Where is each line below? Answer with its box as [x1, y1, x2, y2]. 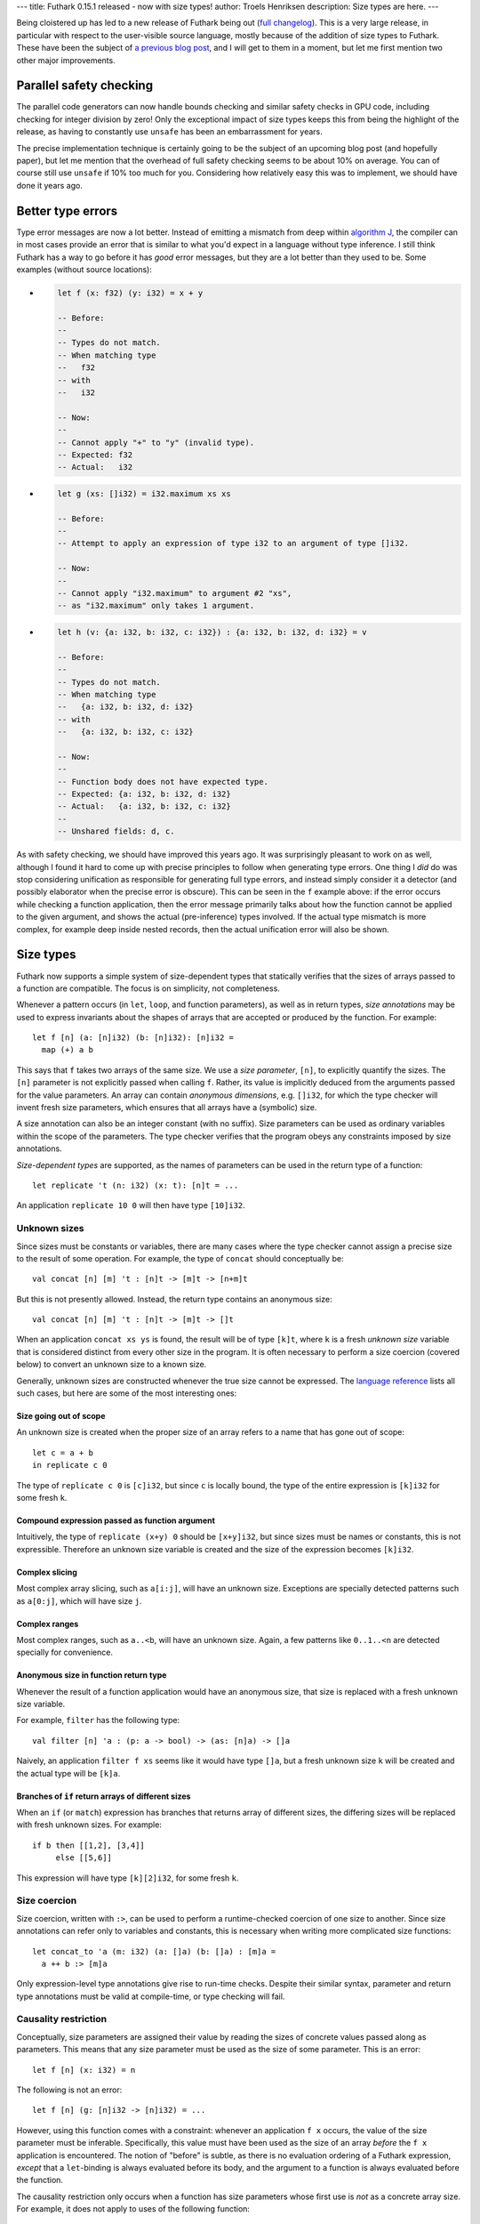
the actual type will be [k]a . [16, 1768, 121, 1778]
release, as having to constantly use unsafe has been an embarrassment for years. [16, 126, 324, 137]
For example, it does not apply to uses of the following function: [16, 2204, 251, 2214]
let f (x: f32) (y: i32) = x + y [57, 287, 204, 298]
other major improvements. [16, 54, 116, 66]
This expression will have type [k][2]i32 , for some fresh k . [16, 1873, 239, 1883]
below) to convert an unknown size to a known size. [16, 1359, 207, 1370]
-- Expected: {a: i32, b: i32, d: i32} [57, 789, 231, 800]
